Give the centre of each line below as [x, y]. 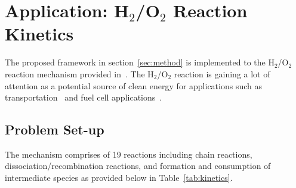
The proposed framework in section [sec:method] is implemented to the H [140, 62]
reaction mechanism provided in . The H [79, 73]
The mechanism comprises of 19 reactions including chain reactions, [129, 154]
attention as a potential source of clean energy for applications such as [133, 85]
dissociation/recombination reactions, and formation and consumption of [138, 166]
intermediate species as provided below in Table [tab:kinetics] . [119, 178]
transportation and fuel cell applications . [84, 97]
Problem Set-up [55, 129]
